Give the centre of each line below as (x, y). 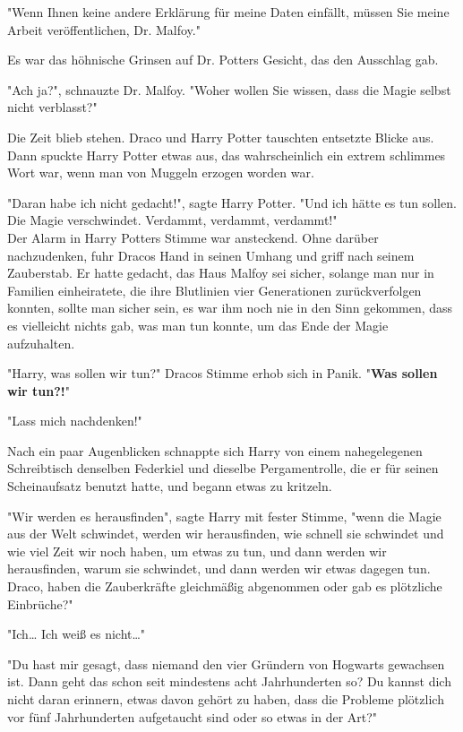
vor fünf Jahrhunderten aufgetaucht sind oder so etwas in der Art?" (193, 716)
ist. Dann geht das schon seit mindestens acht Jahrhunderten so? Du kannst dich (229, 681)
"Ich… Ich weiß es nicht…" (77, 634)
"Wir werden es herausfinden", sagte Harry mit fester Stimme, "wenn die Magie (224, 516)
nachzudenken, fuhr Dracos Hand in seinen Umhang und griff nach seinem (211, 255)
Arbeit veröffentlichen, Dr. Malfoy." (104, 29)
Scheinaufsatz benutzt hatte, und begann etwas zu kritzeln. (170, 486)
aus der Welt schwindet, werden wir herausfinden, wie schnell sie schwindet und (226, 534)
